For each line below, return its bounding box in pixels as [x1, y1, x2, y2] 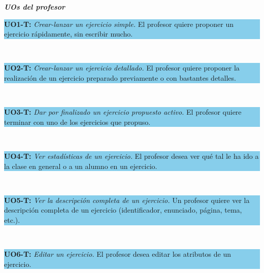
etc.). [4, 214, 20, 225]
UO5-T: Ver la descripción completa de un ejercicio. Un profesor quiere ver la [4, 194, 250, 205]
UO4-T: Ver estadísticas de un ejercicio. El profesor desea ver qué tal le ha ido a [4, 150, 259, 161]
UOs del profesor [4, 2, 65, 12]
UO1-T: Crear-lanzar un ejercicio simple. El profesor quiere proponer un [4, 18, 234, 29]
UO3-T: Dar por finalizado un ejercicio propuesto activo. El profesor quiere [4, 107, 242, 117]
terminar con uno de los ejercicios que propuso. [4, 116, 151, 127]
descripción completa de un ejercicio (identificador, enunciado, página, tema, [4, 204, 242, 215]
